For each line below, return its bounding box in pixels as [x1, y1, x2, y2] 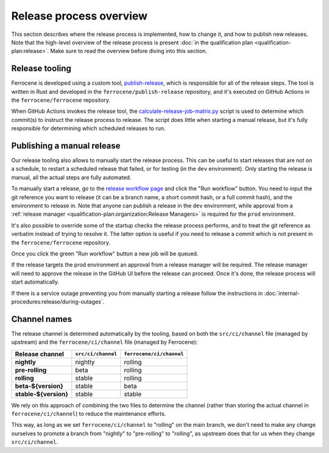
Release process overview [11, 9, 148, 23]
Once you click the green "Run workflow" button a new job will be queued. [11, 250, 199, 257]
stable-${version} [15, 390, 69, 398]
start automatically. [11, 278, 60, 286]
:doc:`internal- [264, 290, 300, 297]
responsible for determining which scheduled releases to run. [11, 125, 166, 132]
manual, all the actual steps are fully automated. [11, 174, 132, 181]
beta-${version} [15, 382, 63, 390]
